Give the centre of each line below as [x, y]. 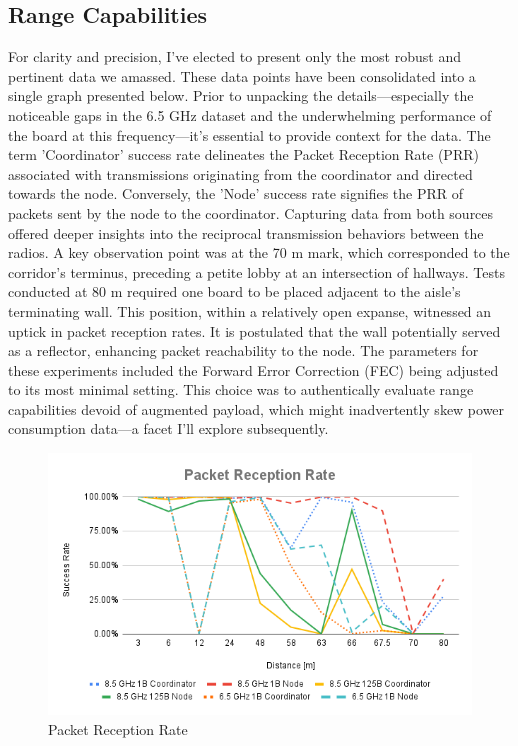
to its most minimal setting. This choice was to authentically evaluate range [241, 389]
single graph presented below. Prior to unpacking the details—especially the [241, 95]
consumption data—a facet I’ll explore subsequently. [168, 428]
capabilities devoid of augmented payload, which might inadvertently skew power [256, 408]
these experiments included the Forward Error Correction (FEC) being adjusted [253, 369]
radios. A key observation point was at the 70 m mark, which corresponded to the [259, 252]
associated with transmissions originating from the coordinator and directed [240, 173]
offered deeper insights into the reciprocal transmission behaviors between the [246, 232]
